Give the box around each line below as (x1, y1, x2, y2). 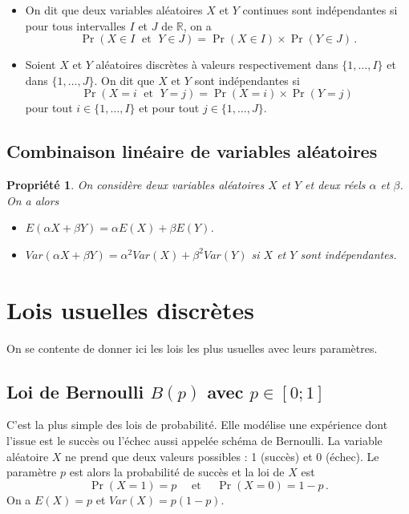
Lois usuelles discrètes (6, 293, 255, 326)
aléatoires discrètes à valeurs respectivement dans (95, 56, 338, 73)
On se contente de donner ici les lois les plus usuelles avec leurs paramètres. (6, 339, 378, 356)
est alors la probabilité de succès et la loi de (69, 463, 285, 480)
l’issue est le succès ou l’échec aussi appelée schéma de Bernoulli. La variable (6, 432, 383, 449)
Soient (25, 56, 56, 73)
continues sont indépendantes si (242, 2, 398, 18)
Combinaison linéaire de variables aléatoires (6, 139, 378, 164)
